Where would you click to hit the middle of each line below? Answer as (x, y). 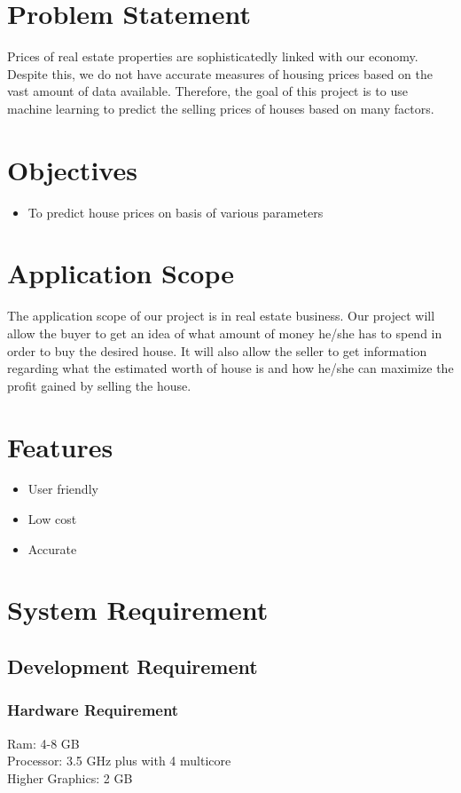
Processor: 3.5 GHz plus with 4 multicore (119, 761)
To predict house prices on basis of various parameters (176, 212)
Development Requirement (133, 666)
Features (60, 446)
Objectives (72, 169)
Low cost (52, 519)
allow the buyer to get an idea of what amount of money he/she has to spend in (225, 333)
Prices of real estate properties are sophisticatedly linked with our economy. (213, 56)
